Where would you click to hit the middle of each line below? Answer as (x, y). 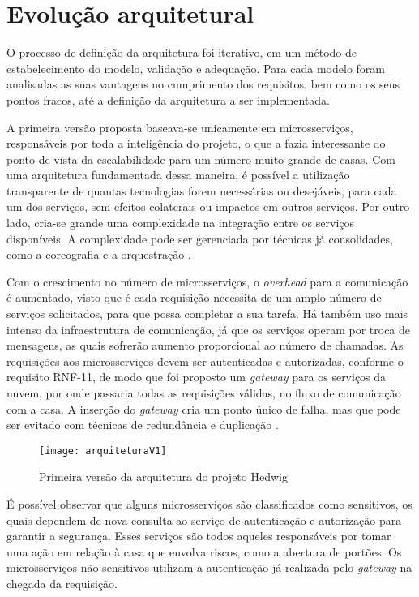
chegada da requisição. (62, 583)
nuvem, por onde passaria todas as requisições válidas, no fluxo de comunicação (204, 393)
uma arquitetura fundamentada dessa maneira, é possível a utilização (178, 175)
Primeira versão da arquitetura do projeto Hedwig (163, 477)
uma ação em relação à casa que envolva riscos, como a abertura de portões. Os (204, 551)
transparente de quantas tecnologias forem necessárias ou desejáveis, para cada (202, 190)
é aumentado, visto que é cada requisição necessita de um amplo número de (194, 297)
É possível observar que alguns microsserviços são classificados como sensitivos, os (209, 504)
